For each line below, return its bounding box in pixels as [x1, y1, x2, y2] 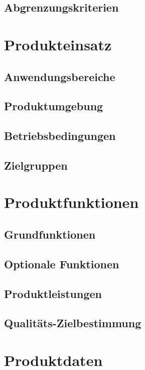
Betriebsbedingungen [4, 128, 116, 143]
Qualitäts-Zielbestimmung [4, 315, 141, 331]
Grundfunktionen [4, 227, 96, 242]
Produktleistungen [4, 285, 102, 301]
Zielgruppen [4, 157, 68, 173]
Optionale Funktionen [4, 256, 119, 271]
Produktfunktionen [4, 192, 139, 212]
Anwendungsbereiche [4, 68, 115, 84]
